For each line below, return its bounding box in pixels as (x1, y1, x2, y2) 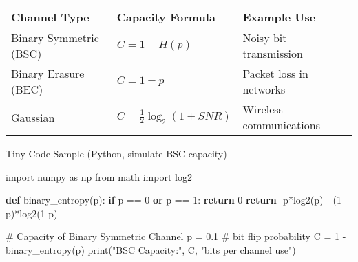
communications (242, 117, 320, 133)
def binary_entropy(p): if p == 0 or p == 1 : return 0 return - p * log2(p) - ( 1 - (6, 193, 345, 207)
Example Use (242, 9, 316, 25)
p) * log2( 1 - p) (6, 206, 58, 220)
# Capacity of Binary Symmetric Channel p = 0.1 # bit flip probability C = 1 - (6, 229, 346, 243)
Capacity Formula (116, 9, 215, 25)
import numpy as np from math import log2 (6, 169, 192, 184)
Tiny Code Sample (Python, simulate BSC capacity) (6, 146, 227, 160)
